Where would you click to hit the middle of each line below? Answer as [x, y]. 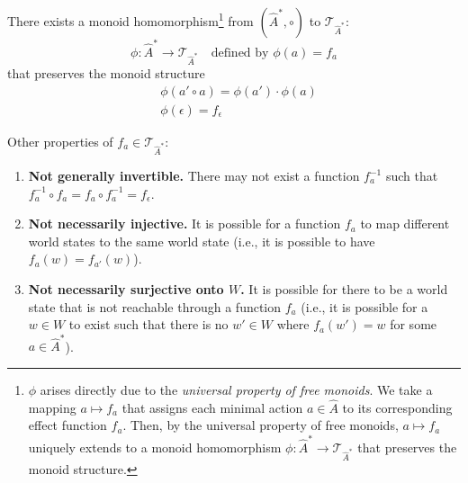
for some [414, 324]
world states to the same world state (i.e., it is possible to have [202, 241]
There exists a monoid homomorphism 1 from [130, 19]
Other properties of [60, 141]
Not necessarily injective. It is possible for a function [184, 224]
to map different [405, 224]
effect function [67, 425]
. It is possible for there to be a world [344, 288]
